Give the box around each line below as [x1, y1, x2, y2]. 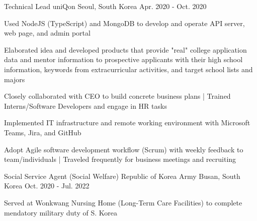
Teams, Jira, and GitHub [4, 127, 81, 137]
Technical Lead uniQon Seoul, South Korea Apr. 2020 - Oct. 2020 [4, 1, 207, 11]
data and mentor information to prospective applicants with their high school [4, 54, 243, 65]
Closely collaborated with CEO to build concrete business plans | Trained [4, 91, 231, 101]
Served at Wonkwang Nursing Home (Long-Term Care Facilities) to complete [4, 197, 242, 207]
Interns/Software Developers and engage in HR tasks [4, 100, 167, 111]
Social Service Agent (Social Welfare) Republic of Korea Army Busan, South [4, 170, 240, 181]
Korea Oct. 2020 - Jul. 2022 [4, 180, 90, 191]
